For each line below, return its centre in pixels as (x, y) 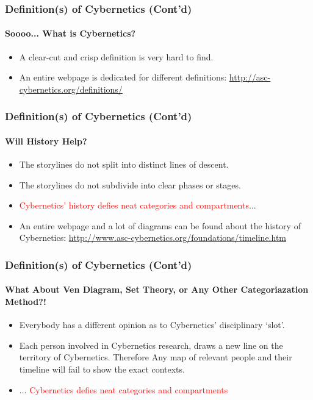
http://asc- (250, 77)
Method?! (26, 302)
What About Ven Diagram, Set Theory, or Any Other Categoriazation (157, 289)
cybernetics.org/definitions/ (71, 89)
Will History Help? (46, 141)
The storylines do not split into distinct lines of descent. (124, 164)
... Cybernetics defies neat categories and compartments (124, 389)
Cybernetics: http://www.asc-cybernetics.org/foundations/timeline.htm (153, 237)
